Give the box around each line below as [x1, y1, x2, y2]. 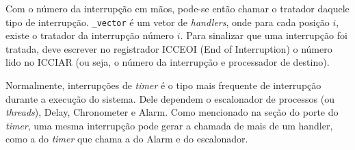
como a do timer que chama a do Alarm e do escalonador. [5, 132, 248, 146]
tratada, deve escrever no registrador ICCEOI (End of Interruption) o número [5, 41, 332, 55]
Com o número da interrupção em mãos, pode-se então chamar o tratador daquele [5, 1, 350, 15]
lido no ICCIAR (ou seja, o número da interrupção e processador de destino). [5, 55, 330, 69]
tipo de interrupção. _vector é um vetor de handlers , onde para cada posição [5, 14, 330, 29]
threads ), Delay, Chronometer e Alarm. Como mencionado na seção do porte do [5, 105, 339, 119]
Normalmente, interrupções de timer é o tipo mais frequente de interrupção [5, 78, 321, 92]
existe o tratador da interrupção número [5, 28, 174, 42]
